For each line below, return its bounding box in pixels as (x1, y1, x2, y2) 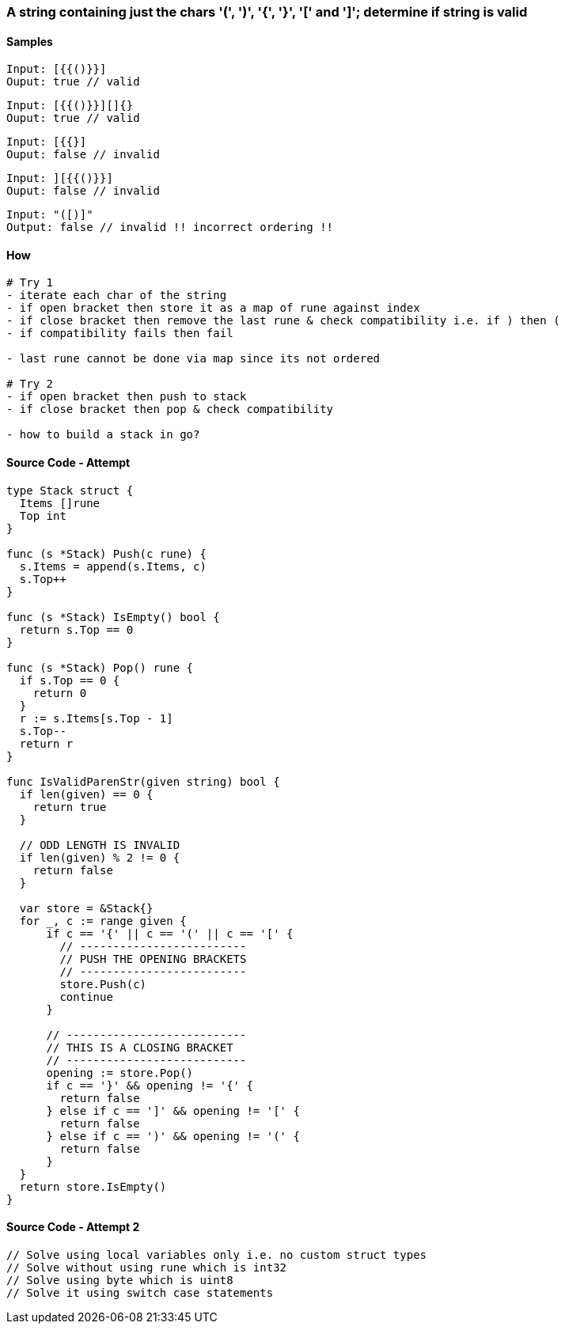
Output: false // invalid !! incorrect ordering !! (6, 221, 334, 234)
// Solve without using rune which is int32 (6, 1260, 287, 1274)
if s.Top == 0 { (19, 673, 120, 687)
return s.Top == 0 (19, 623, 134, 636)
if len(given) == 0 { (19, 787, 154, 801)
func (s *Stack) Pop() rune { (6, 661, 194, 674)
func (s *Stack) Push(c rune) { (6, 547, 207, 560)
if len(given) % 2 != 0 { (19, 851, 180, 864)
